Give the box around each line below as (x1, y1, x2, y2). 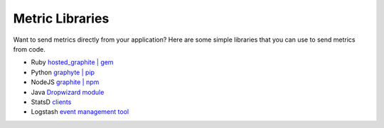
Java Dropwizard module (31, 88, 105, 96)
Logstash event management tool (31, 107, 129, 116)
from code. (13, 45, 46, 53)
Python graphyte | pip (31, 68, 95, 76)
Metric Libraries (13, 11, 110, 26)
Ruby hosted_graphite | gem (31, 58, 114, 66)
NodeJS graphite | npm (31, 78, 100, 86)
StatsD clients (31, 98, 72, 106)
